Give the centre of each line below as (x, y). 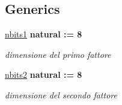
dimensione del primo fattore (58, 54)
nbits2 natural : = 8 (44, 75)
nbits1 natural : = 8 (44, 34)
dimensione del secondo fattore (61, 94)
